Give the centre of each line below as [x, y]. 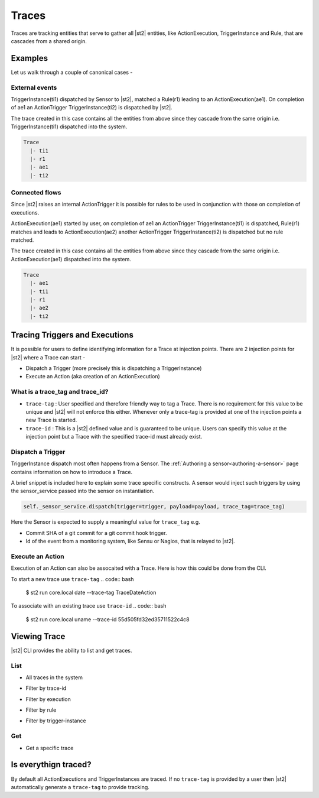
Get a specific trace [50, 748]
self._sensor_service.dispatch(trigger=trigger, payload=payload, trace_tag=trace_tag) [154, 507]
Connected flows [36, 193]
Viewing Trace [38, 636]
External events [34, 87]
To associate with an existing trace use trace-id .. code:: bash [89, 606]
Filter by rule [41, 710]
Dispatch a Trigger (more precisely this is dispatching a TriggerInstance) [114, 368]
